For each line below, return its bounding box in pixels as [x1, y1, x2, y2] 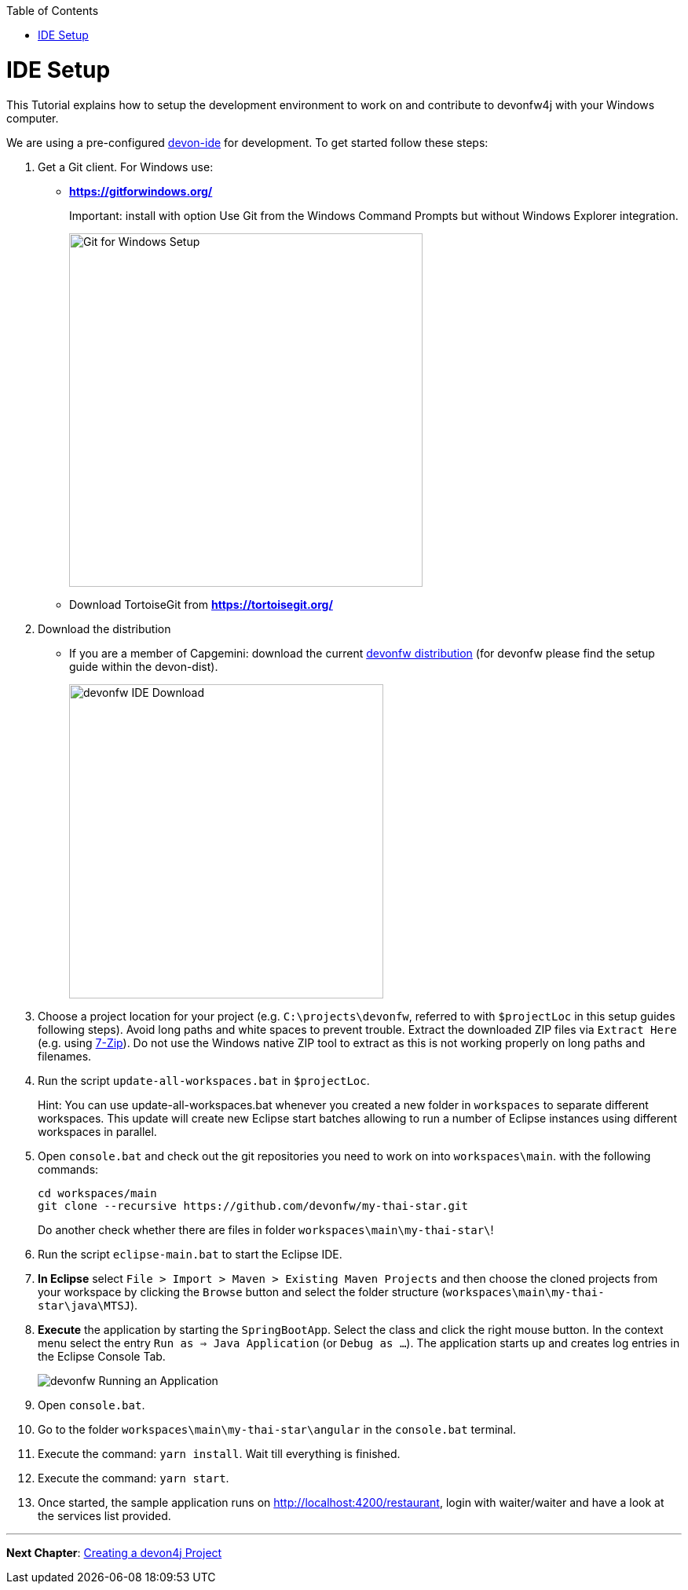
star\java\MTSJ [38, 1299, 131, 1312]
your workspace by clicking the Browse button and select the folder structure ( [38, 1284, 446, 1299]
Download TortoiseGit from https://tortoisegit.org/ [69, 597, 333, 611]
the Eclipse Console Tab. [38, 1349, 166, 1363]
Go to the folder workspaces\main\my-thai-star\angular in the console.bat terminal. [38, 1422, 516, 1436]
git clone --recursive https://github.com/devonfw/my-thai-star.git [38, 1199, 468, 1212]
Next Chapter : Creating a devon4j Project [6, 1545, 222, 1559]
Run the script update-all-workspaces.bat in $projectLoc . [38, 1073, 370, 1087]
